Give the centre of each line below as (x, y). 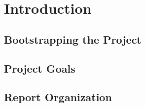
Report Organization (58, 97)
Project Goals (40, 68)
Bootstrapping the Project (73, 39)
